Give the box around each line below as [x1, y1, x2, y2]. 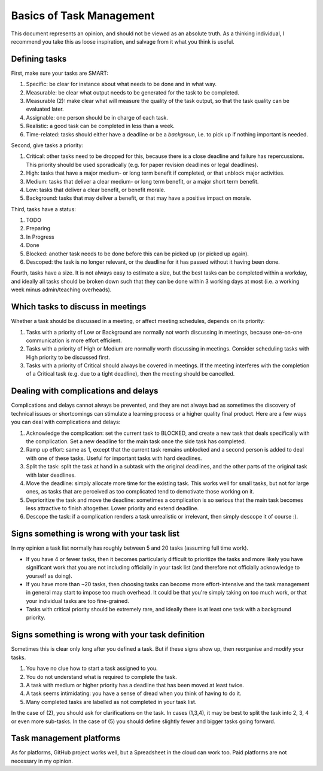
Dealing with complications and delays [11, 386, 159, 396]
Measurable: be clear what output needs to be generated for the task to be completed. [26, 89, 239, 96]
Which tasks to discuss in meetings [11, 302, 147, 312]
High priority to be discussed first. [26, 353, 111, 361]
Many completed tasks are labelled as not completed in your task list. [26, 698, 197, 705]
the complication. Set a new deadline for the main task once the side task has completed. [26, 437, 246, 445]
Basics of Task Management [11, 9, 155, 22]
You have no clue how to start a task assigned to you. [26, 665, 158, 672]
